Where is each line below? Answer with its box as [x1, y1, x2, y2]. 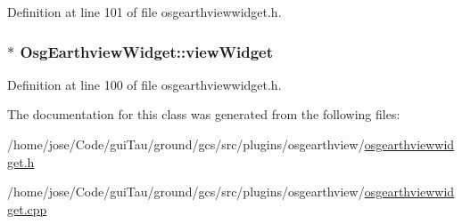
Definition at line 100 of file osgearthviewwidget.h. [7, 75, 282, 93]
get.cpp [7, 199, 47, 218]
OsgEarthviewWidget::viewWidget [20, 40, 274, 62]
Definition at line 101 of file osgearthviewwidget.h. [7, 3, 282, 20]
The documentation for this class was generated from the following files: [7, 105, 400, 124]
